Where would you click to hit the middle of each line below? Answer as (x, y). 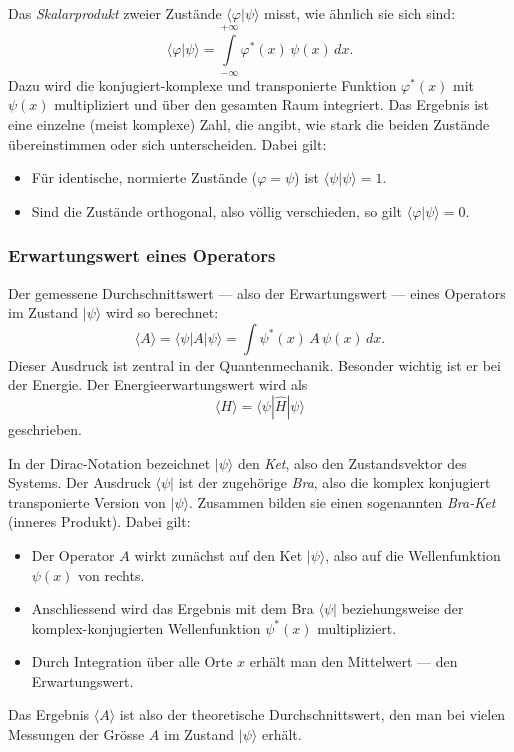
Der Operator (73, 554)
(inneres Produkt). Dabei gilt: (99, 521)
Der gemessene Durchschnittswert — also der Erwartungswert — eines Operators (257, 292)
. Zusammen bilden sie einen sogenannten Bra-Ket (342, 501)
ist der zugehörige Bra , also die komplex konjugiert (334, 482)
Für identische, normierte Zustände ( (144, 177)
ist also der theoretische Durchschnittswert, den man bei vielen (312, 714)
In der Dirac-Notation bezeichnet (109, 462)
